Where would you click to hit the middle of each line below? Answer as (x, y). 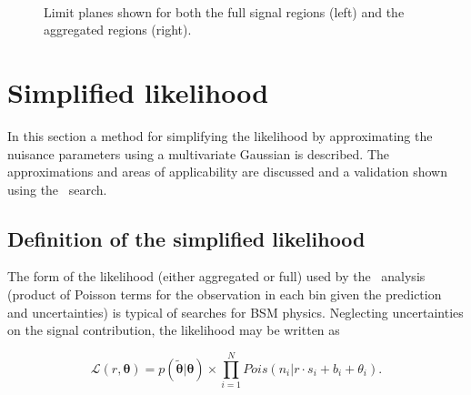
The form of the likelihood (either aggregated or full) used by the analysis (216, 276)
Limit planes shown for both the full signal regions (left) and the (224, 11)
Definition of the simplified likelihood (186, 238)
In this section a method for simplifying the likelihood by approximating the (220, 135)
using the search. (57, 189)
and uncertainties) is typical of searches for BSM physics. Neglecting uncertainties (235, 312)
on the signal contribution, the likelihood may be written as (174, 330)
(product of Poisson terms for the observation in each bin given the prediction (225, 294)
